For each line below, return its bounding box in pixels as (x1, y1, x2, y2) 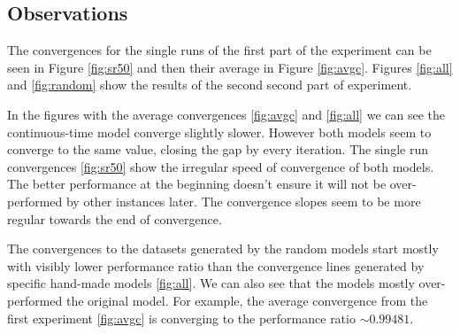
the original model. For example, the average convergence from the (65, 291, 428, 309)
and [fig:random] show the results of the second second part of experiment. (7, 75, 412, 94)
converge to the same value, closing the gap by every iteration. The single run (7, 140, 428, 159)
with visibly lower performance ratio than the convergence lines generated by (7, 256, 425, 275)
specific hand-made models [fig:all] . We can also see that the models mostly (7, 274, 415, 292)
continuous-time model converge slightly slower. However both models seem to (7, 122, 432, 141)
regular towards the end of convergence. (7, 209, 222, 228)
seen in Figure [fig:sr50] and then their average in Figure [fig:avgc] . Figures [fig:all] (7, 58, 453, 76)
